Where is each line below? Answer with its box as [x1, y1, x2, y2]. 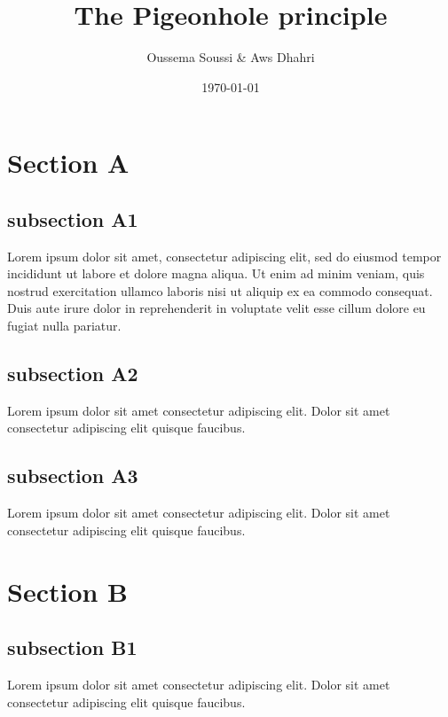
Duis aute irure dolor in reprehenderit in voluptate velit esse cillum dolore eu [7, 299, 426, 317]
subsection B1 [7, 634, 138, 661]
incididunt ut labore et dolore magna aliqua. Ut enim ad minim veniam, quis [7, 264, 425, 283]
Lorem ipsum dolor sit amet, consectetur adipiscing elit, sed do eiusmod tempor [7, 246, 442, 265]
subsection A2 [7, 360, 138, 387]
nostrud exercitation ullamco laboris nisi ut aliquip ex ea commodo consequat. [7, 281, 433, 300]
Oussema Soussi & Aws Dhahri [146, 48, 315, 66]
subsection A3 [7, 462, 138, 489]
